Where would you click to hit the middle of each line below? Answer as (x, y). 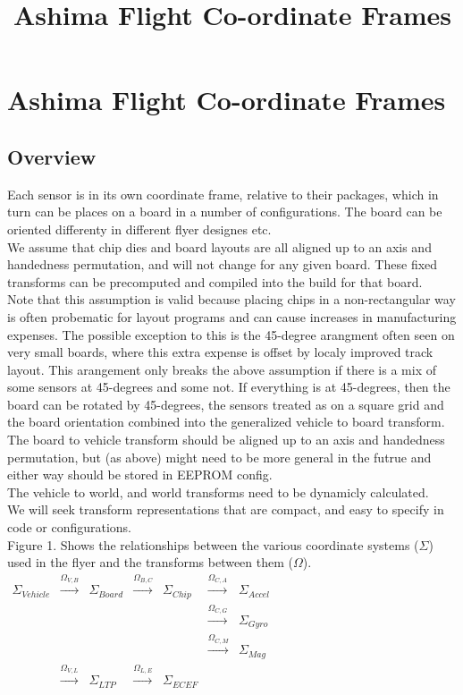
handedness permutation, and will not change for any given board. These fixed (223, 264)
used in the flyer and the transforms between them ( (150, 562)
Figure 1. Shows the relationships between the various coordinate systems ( (213, 544)
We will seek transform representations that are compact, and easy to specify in (226, 509)
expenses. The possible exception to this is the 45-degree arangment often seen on (231, 334)
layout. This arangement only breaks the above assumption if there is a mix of (222, 369)
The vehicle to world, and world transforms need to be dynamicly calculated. (218, 492)
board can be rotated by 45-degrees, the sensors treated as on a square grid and (226, 404)
